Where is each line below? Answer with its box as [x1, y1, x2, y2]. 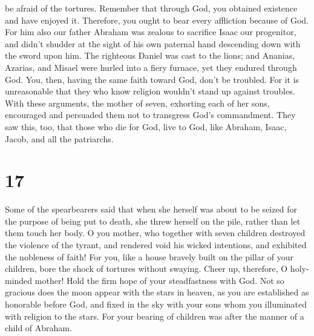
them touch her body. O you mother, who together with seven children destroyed [5, 226, 306, 239]
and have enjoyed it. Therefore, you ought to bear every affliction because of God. [5, 13, 309, 26]
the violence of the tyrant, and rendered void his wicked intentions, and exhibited [5, 239, 307, 251]
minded [5, 274, 33, 286]
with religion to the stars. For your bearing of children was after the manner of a [5, 309, 304, 322]
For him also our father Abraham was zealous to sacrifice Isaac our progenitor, [5, 25, 296, 38]
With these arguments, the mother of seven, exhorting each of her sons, [5, 96, 270, 109]
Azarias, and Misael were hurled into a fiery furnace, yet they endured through [5, 61, 297, 73]
